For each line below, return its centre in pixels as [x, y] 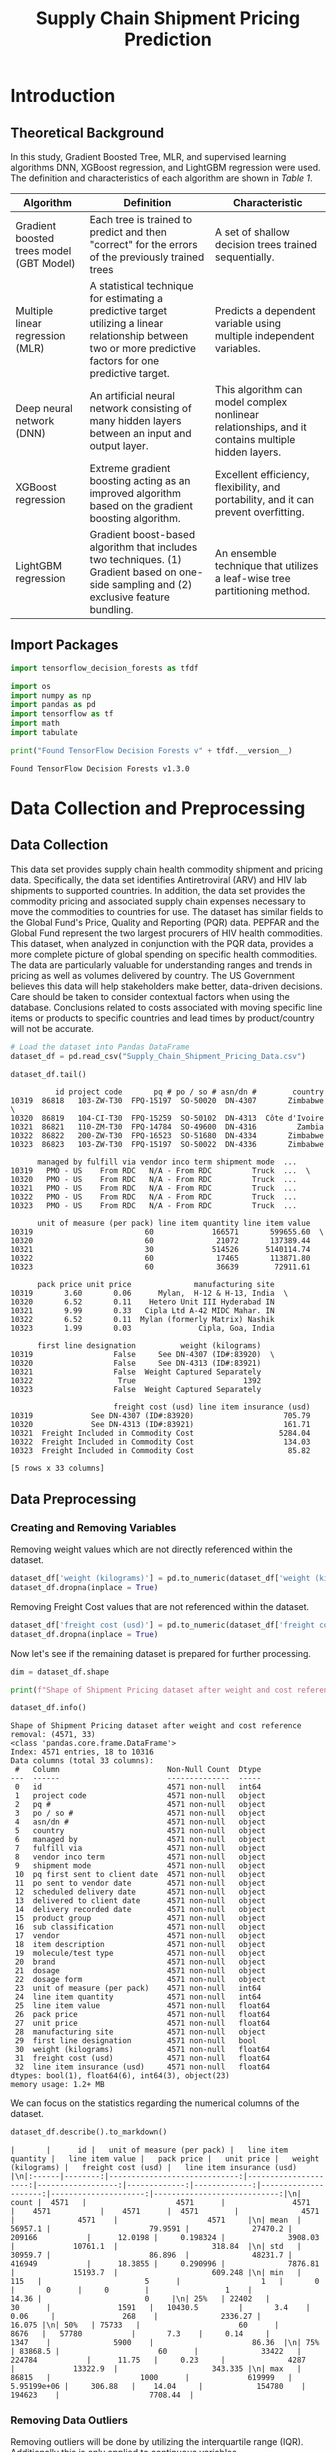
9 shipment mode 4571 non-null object [140, 1866]
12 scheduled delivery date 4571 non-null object [140, 1892]
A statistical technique [141, 285]
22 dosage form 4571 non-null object [140, 1980]
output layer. [119, 445]
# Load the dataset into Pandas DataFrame [100, 1047]
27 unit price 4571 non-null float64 [142, 2023]
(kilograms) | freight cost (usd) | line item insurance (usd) [154, 2168]
